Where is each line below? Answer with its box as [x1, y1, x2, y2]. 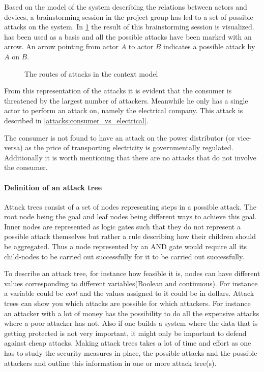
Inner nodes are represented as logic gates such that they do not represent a [4, 221, 241, 231]
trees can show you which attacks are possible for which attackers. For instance [4, 298, 251, 309]
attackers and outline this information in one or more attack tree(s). [4, 357, 217, 368]
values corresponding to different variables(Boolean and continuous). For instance [4, 278, 258, 288]
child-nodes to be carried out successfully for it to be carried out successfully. [4, 251, 245, 261]
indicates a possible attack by [163, 41, 255, 52]
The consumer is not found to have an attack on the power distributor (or [4, 132, 235, 143]
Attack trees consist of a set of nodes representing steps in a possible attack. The [4, 201, 256, 212]
